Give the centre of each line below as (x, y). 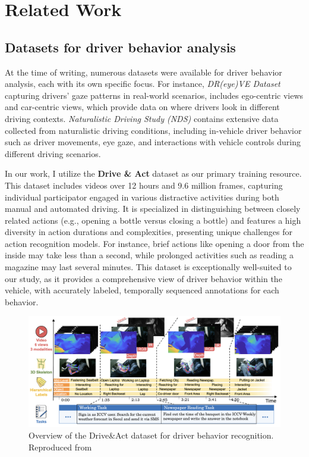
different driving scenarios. (53, 153)
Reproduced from (60, 447)
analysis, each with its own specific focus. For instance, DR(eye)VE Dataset (143, 84)
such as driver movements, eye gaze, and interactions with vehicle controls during (153, 142)
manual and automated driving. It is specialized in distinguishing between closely (153, 209)
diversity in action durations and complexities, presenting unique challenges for (149, 232)
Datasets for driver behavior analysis (120, 47)
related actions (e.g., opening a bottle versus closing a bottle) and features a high (153, 220)
